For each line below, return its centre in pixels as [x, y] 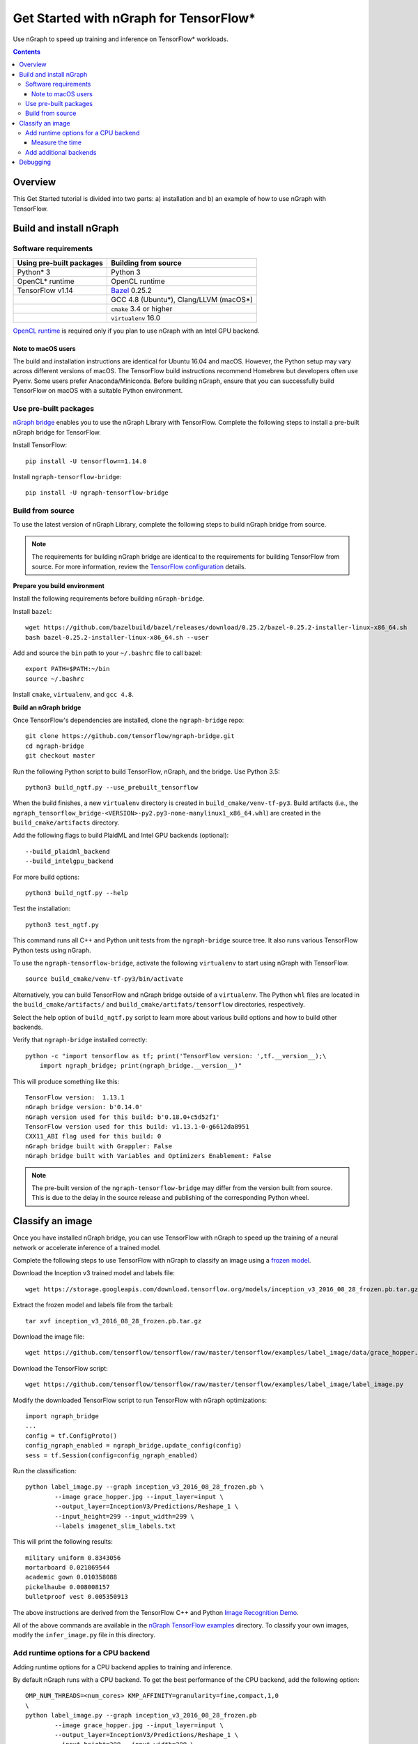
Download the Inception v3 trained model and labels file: [94, 1273]
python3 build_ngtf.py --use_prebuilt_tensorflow [112, 787]
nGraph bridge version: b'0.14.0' [84, 1107]
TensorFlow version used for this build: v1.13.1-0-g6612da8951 [138, 1127]
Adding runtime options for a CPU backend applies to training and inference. [123, 1667]
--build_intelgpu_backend [70, 861]
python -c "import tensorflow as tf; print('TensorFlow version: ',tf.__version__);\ [176, 1056]
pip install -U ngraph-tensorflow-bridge [97, 493]
